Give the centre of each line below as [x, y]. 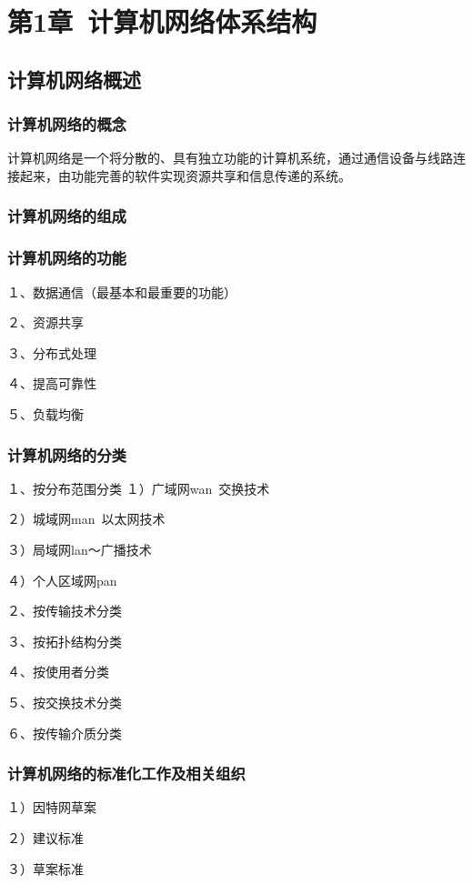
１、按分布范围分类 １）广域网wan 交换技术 [139, 488]
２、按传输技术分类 [65, 611]
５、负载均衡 [45, 414]
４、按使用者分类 [58, 672]
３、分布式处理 [52, 352]
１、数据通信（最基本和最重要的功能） [122, 291]
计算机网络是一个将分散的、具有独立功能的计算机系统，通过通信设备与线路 [230, 158]
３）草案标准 [45, 868]
